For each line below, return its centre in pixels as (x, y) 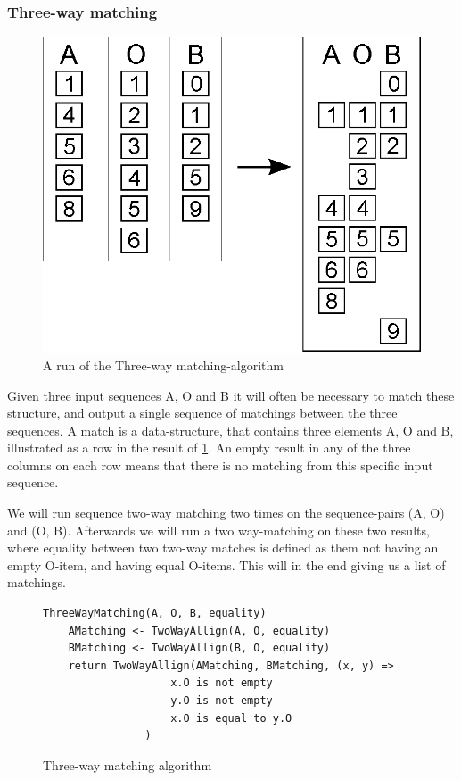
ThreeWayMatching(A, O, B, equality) (155, 614)
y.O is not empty (222, 701)
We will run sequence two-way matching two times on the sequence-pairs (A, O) (226, 513)
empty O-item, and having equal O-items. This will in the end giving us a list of (226, 564)
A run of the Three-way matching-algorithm (164, 365)
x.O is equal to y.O (231, 718)
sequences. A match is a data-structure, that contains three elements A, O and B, (230, 430)
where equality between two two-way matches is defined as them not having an (223, 548)
